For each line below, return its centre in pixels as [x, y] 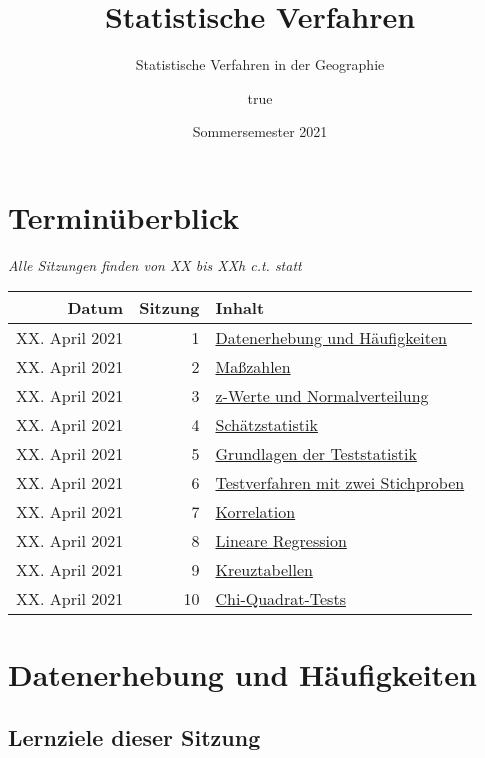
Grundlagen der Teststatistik [316, 454]
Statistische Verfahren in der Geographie [260, 64]
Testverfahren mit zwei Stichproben [340, 483]
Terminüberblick [124, 216]
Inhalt [240, 308]
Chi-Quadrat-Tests [280, 599]
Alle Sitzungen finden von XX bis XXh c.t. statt [155, 264]
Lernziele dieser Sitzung [134, 737]
